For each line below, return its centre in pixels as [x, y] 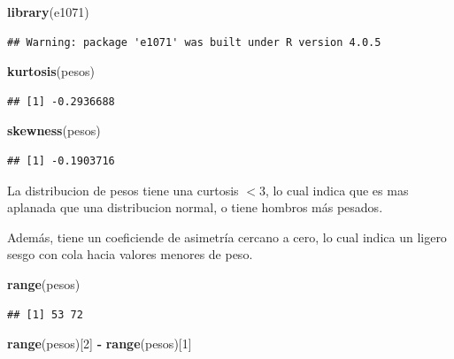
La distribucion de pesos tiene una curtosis [123, 190]
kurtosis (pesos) [51, 71]
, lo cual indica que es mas [337, 190]
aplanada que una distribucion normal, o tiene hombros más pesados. [195, 207]
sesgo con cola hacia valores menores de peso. [130, 254]
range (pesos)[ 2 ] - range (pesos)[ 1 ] [100, 344]
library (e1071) [48, 11]
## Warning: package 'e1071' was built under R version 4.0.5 [194, 42]
